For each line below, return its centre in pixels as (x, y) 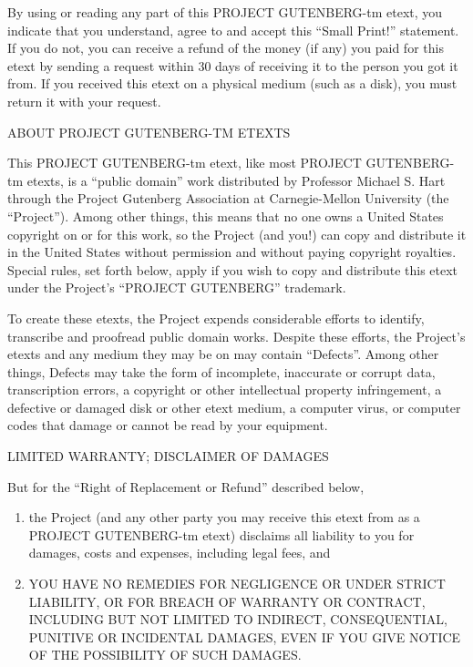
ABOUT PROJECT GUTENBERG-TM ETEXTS (149, 132)
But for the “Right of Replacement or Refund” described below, (186, 486)
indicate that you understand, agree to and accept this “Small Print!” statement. (233, 30)
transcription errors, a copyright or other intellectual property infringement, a (225, 390)
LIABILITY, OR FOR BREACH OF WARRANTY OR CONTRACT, (227, 601)
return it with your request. (84, 101)
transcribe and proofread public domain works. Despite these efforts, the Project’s (236, 336)
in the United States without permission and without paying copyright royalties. (232, 252)
